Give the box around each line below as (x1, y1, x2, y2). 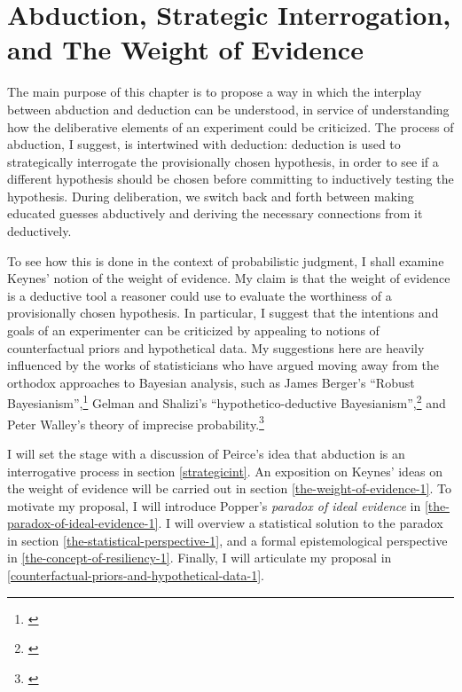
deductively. (7, 222, 72, 240)
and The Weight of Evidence (7, 31, 364, 67)
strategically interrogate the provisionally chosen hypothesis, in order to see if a (7, 152, 439, 170)
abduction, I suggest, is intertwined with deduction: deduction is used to (7, 135, 401, 153)
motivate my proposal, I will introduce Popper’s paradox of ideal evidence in (7, 496, 421, 515)
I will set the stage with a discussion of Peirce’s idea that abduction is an (7, 444, 405, 462)
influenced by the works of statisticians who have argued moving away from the (7, 356, 439, 374)
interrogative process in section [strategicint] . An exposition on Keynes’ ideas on (7, 461, 443, 480)
